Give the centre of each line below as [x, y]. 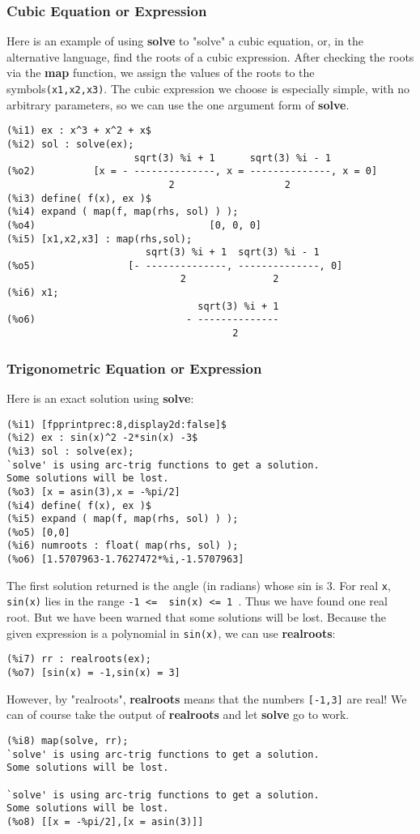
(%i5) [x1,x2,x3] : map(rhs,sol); [100, 239]
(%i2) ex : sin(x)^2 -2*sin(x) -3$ [102, 438]
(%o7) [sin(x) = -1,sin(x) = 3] [93, 673]
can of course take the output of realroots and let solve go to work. [178, 714]
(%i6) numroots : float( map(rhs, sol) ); [123, 546]
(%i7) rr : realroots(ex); [79, 659]
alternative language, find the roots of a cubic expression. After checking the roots [210, 56]
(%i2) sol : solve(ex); [70, 144]
